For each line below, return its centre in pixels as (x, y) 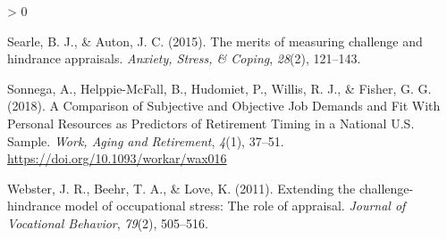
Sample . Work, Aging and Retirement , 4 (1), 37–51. (146, 140)
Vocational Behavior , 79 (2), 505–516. (108, 223)
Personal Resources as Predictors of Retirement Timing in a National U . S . (211, 123)
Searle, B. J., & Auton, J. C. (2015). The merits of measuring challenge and (215, 41)
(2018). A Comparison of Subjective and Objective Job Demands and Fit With (224, 106)
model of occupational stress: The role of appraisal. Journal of (235, 206)
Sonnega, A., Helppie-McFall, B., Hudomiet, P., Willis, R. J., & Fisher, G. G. (219, 88)
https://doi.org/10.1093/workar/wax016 (117, 158)
